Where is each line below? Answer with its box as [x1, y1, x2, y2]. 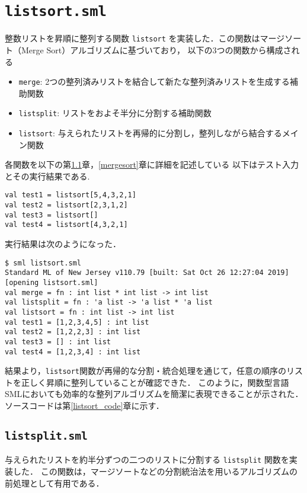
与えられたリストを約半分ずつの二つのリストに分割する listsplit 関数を [5, 453, 289, 466]
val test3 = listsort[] [5, 210, 98, 219]
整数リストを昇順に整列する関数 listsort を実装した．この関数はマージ [5, 32, 285, 44]
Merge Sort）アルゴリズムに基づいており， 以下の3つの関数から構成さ [21, 43, 292, 56]
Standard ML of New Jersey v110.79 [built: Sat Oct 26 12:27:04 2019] [5, 268, 289, 277]
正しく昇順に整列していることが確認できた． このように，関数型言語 [21, 376, 289, 388]
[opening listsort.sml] [5, 278, 98, 287]
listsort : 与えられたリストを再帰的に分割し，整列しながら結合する [18, 127, 282, 139]
